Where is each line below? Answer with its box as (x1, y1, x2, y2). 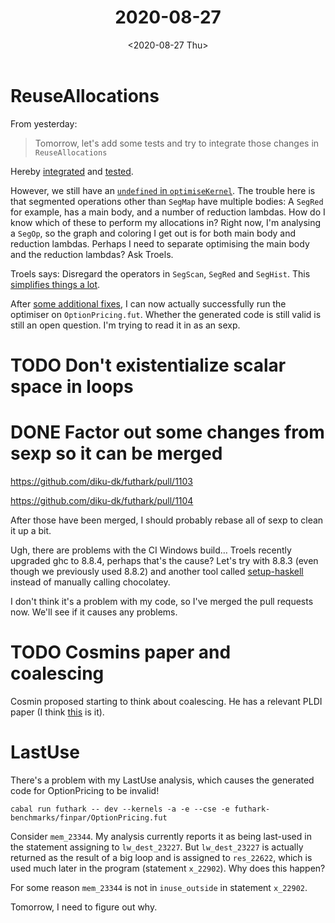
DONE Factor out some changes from (10, 421, 325, 444)
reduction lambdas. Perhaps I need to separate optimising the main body (10, 237, 310, 250)
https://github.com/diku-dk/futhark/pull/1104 (10, 494, 194, 506)
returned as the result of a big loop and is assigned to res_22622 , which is (10, 851, 313, 863)
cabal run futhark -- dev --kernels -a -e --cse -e (10, 804, 230, 814)
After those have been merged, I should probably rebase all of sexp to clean (10, 514, 324, 526)
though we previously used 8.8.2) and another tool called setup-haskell (10, 565, 304, 577)
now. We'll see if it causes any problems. (10, 606, 178, 618)
